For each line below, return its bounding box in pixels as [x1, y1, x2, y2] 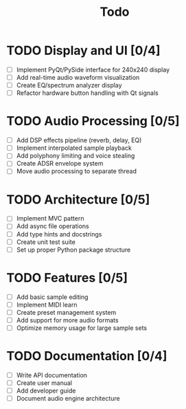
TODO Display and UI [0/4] [6, 43, 161, 58]
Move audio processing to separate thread [16, 167, 137, 175]
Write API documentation [16, 371, 87, 379]
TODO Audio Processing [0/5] [6, 113, 180, 129]
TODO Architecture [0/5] [6, 192, 150, 207]
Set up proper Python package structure [16, 245, 131, 254]
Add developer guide [16, 386, 76, 395]
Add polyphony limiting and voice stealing [16, 152, 135, 160]
